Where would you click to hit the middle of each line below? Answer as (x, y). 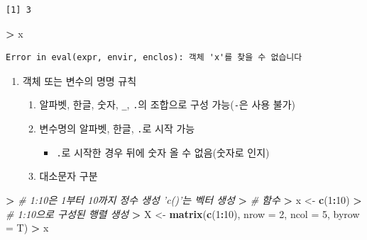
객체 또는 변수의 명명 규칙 (80, 80)
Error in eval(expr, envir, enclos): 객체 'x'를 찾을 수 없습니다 (154, 58)
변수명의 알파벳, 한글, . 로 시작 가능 (117, 128)
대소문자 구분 (69, 176)
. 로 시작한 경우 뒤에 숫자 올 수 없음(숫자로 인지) (163, 152)
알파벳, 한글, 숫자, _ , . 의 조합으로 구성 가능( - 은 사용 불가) (168, 104)
